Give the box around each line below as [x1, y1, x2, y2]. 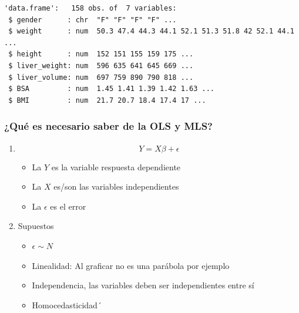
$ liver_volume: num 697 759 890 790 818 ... [8, 73, 194, 82]
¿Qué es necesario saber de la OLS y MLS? [4, 119, 213, 133]
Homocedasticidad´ [32, 298, 102, 311]
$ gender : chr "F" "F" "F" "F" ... [8, 15, 177, 24]
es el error [50, 200, 86, 212]
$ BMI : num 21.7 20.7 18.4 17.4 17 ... [8, 96, 206, 105]
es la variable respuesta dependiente [51, 160, 181, 173]
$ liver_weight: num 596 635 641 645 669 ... [8, 61, 194, 70]
